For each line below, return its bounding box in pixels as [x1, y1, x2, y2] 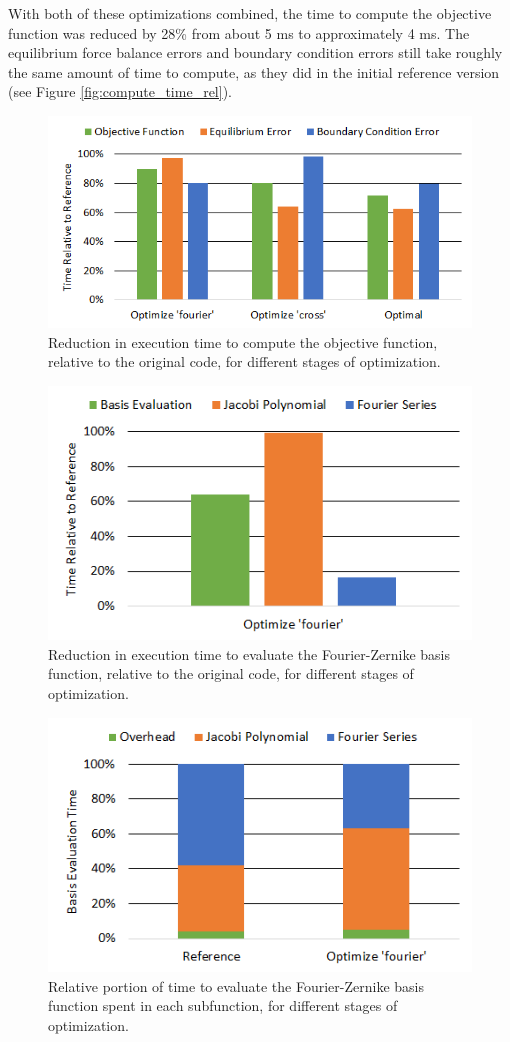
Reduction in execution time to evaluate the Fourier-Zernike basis [48, 643, 450, 664]
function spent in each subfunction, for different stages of [48, 995, 398, 1016]
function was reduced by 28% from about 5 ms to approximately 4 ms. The [8, 22, 470, 43]
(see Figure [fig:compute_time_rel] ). [8, 81, 232, 102]
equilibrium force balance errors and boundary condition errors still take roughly [8, 42, 503, 63]
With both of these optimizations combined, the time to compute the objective [8, 3, 492, 23]
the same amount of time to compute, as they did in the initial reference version [8, 61, 500, 82]
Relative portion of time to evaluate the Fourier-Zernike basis [48, 975, 424, 996]
